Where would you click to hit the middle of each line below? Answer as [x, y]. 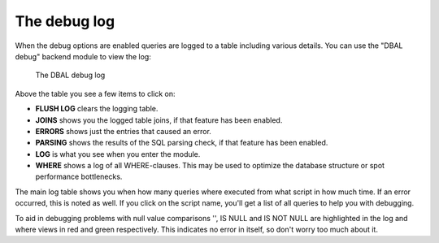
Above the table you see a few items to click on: [95, 93]
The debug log [65, 21]
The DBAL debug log [70, 75]
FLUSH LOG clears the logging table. [97, 109]
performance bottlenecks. [79, 177]
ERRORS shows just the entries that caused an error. [123, 131]
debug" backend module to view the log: [83, 56]
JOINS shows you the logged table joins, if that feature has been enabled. [159, 120]
